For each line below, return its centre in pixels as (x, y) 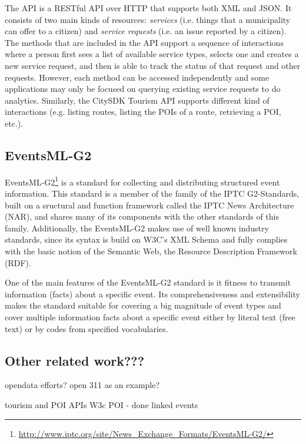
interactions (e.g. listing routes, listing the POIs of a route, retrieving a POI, (143, 112)
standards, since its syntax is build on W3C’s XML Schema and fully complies (146, 239)
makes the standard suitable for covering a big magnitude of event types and (143, 305)
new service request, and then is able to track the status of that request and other (153, 65)
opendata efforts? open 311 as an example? (82, 385)
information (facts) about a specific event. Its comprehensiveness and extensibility (152, 294)
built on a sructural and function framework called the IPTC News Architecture (149, 205)
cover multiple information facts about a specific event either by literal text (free (150, 317)
